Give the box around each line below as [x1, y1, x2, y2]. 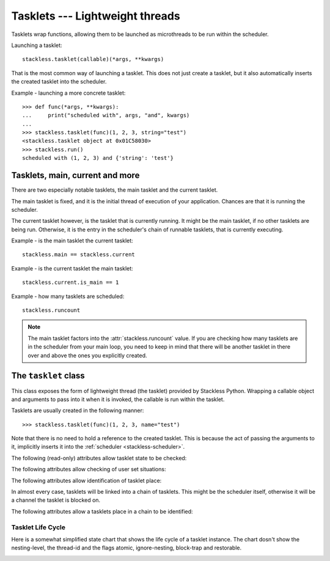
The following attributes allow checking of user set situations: [11, 466, 166, 473]
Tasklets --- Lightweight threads [11, 9, 180, 23]
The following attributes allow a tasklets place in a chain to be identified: [11, 507, 193, 515]
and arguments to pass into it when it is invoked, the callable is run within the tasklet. [11, 396, 225, 403]
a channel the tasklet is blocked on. [11, 496, 101, 504]
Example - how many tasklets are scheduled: [11, 292, 125, 300]
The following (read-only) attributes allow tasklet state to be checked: [11, 454, 187, 461]
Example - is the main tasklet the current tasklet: [11, 237, 134, 244]
